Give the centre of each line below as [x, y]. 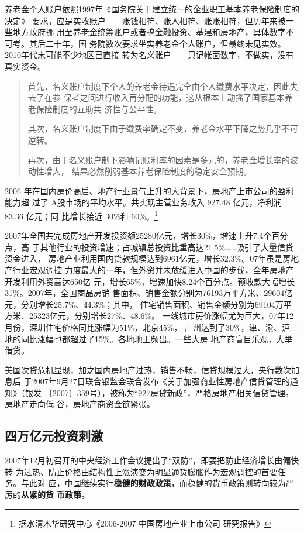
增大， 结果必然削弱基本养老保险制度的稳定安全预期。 [148, 171]
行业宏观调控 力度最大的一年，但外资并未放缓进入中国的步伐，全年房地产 [153, 269]
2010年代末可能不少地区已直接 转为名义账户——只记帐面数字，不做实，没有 [149, 55]
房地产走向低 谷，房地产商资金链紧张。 [80, 404]
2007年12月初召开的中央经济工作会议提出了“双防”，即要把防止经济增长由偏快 [152, 460]
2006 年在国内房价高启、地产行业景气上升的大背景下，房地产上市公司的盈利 [149, 190]
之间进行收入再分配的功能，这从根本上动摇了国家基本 [182, 97]
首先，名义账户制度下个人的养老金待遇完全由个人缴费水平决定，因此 [159, 86]
